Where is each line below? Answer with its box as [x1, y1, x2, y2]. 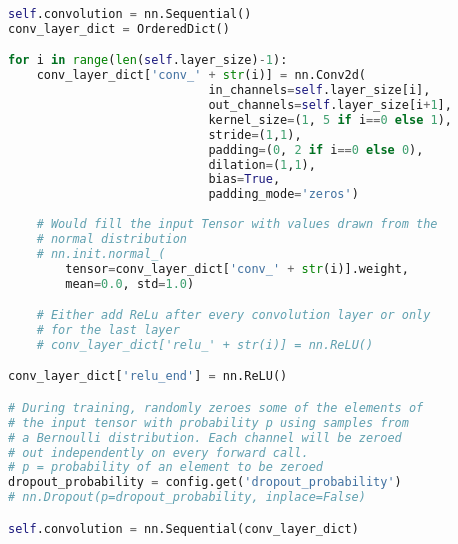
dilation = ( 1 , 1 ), [208, 157, 316, 172]
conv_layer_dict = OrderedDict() [8, 21, 230, 36]
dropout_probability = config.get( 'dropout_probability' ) [8, 475, 402, 490]
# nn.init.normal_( [36, 246, 166, 261]
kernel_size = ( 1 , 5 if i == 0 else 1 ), [208, 112, 453, 127]
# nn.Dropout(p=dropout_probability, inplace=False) [8, 490, 366, 505]
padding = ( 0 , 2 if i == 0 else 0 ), [208, 142, 424, 157]
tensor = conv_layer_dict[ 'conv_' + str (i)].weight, [65, 261, 409, 276]
